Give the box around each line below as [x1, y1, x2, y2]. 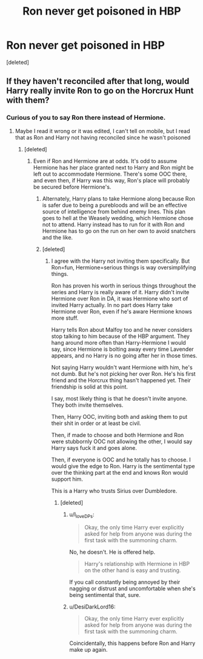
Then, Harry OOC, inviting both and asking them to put [51, 413, 188, 420]
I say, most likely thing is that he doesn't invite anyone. [51, 395, 188, 402]
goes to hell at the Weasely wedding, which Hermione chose [42, 214, 194, 221]
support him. [51, 475, 84, 483]
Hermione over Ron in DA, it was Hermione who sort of [51, 295, 188, 302]
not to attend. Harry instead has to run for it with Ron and [42, 221, 185, 228]
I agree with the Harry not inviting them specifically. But [51, 257, 190, 264]
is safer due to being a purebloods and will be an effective [42, 201, 187, 209]
